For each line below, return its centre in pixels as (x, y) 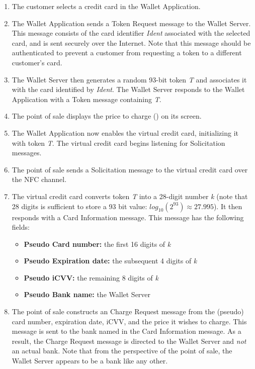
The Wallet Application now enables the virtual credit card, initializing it (125, 132)
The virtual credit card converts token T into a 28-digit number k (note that (130, 196)
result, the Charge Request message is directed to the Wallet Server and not (129, 341)
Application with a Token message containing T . (87, 99)
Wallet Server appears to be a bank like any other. (90, 361)
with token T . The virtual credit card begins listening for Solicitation (118, 143)
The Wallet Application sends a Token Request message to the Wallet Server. (131, 23)
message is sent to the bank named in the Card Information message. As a (126, 331)
